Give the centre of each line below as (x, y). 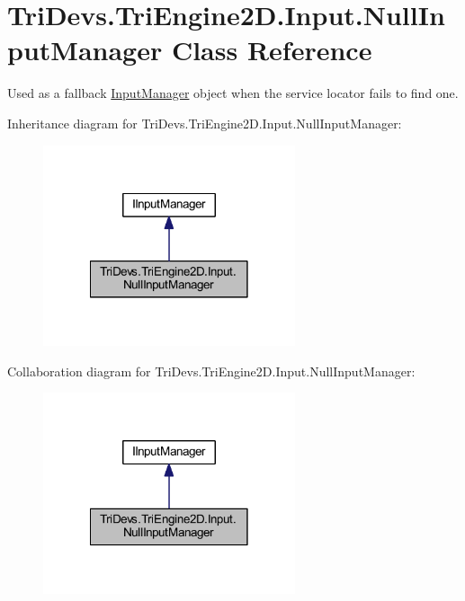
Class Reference (272, 50)
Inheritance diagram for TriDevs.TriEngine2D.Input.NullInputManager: (205, 123)
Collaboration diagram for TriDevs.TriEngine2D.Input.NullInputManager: (211, 371)
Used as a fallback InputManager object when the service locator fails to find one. (233, 93)
